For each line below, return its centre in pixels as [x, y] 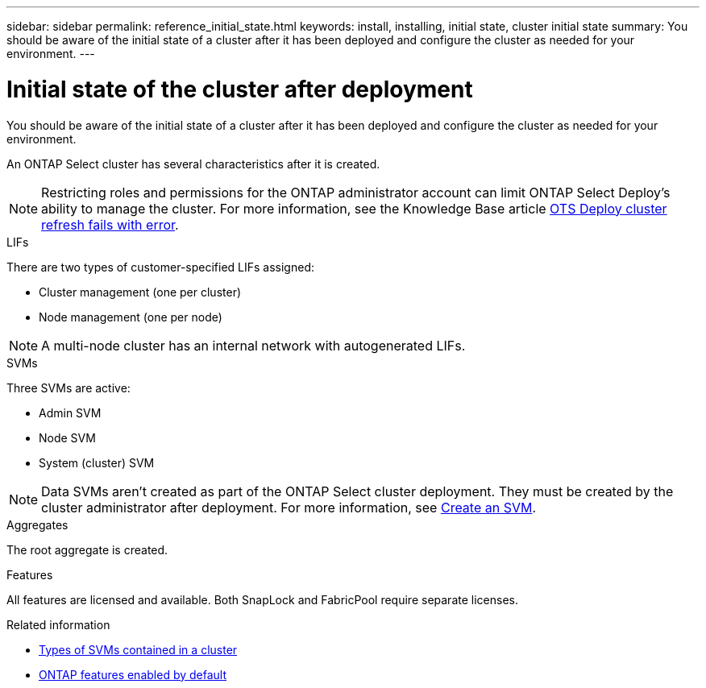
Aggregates [37, 524]
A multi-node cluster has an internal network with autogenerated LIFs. [253, 345]
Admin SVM [70, 412]
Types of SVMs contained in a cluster [138, 649]
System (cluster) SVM [97, 462]
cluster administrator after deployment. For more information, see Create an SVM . [289, 507]
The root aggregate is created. [87, 549]
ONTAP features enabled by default [133, 674]
